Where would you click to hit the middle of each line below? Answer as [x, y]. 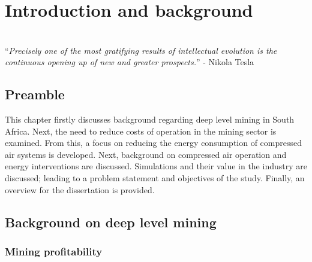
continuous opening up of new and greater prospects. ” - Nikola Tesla [130, 62]
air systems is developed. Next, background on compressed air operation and [146, 154]
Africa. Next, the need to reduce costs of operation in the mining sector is [141, 131]
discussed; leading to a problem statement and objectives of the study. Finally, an [155, 178]
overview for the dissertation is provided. [80, 189]
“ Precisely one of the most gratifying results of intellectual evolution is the [141, 50]
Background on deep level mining [111, 222]
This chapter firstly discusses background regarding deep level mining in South [150, 119]
